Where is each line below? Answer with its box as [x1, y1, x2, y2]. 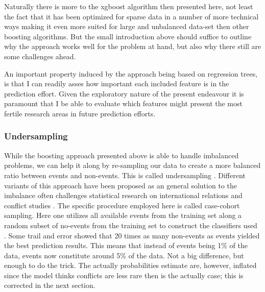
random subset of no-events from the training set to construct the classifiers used [4, 220, 257, 230]
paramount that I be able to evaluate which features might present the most [4, 98, 243, 109]
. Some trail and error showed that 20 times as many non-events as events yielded [4, 230, 260, 240]
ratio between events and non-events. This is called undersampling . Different [4, 169, 246, 180]
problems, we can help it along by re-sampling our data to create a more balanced [4, 160, 261, 171]
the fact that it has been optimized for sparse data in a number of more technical [4, 11, 259, 21]
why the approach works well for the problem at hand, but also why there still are [4, 41, 261, 52]
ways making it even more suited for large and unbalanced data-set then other [4, 21, 249, 32]
